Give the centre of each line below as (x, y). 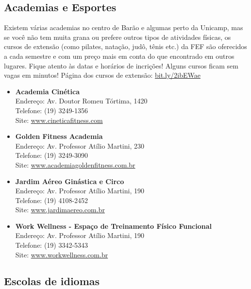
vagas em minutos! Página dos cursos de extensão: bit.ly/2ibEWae (102, 75)
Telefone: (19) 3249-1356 (52, 110)
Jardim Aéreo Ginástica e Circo (70, 181)
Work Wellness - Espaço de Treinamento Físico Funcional (113, 226)
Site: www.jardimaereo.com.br (60, 210)
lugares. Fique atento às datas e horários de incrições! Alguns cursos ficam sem (121, 65)
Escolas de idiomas (52, 280)
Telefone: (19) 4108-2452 (52, 200)
